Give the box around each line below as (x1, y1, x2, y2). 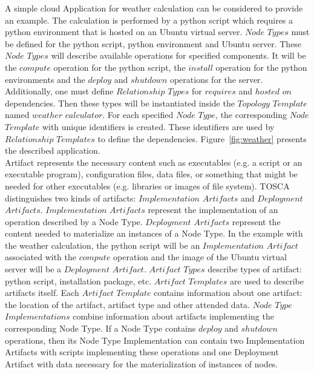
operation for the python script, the (53, 61, 186, 73)
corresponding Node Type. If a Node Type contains (5, 322, 196, 335)
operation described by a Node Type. (5, 215, 143, 228)
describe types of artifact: (208, 263, 302, 275)
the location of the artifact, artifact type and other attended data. (5, 298, 250, 310)
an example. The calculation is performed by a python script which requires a (5, 13, 293, 26)
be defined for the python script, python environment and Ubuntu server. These (5, 37, 302, 50)
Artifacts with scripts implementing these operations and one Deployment (5, 346, 279, 358)
